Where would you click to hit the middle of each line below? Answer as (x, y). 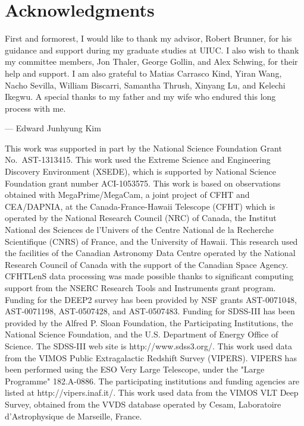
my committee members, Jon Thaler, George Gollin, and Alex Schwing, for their (151, 61)
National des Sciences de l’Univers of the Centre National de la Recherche (139, 230)
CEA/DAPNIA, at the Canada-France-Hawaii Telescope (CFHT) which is (140, 206)
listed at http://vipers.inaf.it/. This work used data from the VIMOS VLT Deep (152, 392)
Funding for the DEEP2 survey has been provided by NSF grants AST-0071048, (151, 299)
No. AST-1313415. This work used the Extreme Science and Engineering (138, 160)
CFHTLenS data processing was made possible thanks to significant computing (149, 276)
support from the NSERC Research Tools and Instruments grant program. (140, 288)
